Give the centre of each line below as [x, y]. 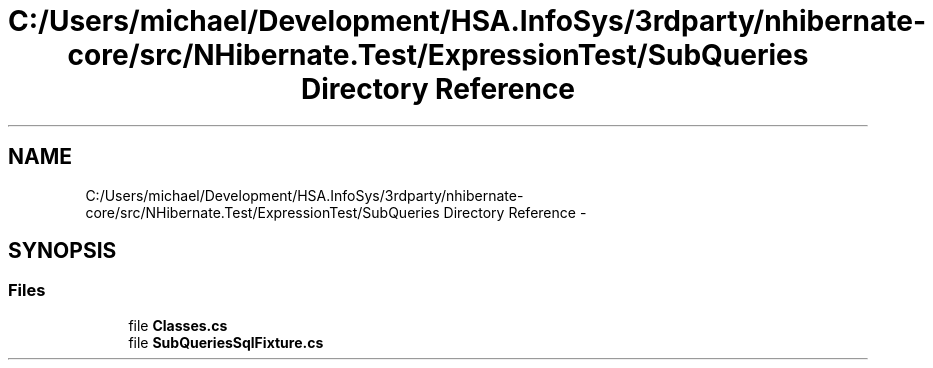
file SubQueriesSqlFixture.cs [226, 342]
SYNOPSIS [62, 251]
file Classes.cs [178, 325]
